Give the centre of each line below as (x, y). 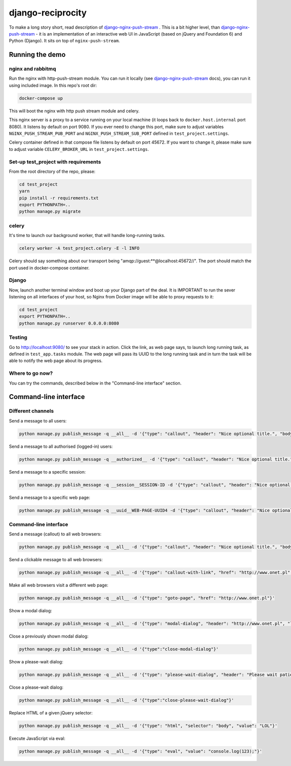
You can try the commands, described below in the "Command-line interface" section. (95, 383)
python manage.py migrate (50, 211)
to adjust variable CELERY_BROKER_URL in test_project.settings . (79, 149)
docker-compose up (41, 98)
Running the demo (37, 55)
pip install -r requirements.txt (59, 198)
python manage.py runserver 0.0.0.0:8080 (69, 323)
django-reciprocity (48, 13)
